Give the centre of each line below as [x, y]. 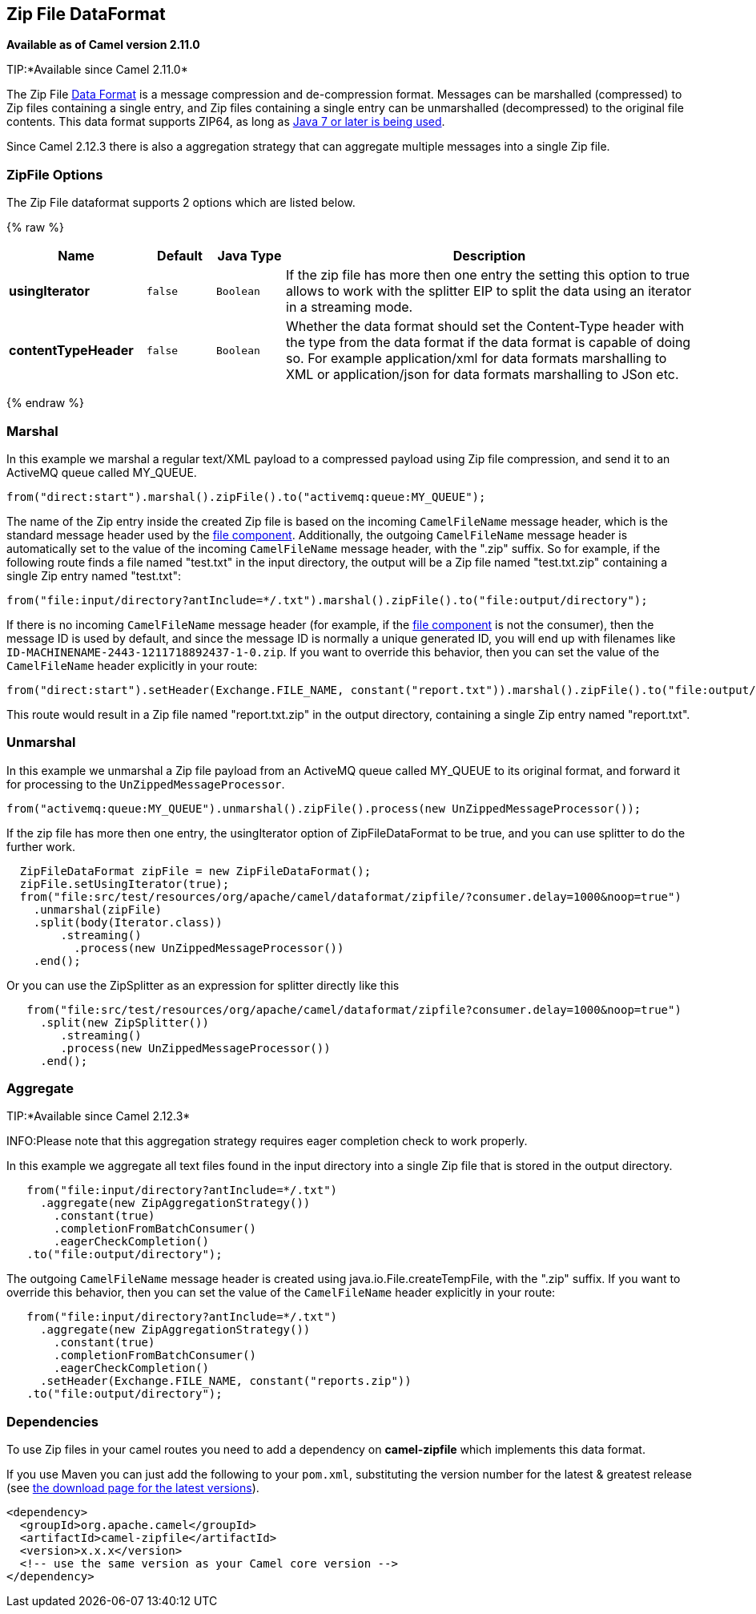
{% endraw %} [45, 403]
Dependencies [53, 1421]
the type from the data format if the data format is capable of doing [489, 343]
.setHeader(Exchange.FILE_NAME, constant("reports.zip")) [226, 1381]
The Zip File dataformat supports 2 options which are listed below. [181, 203]
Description [489, 256]
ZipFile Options [55, 174]
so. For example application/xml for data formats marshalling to [477, 359]
